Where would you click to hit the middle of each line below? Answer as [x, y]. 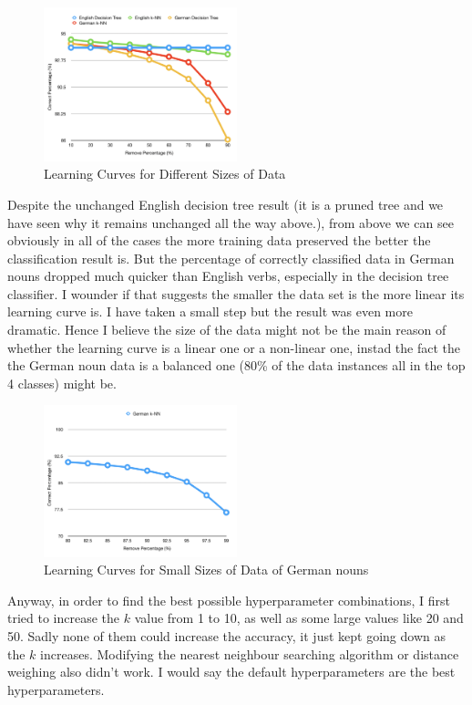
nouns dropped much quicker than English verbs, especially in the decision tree [228, 276]
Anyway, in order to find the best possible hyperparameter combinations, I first [229, 600]
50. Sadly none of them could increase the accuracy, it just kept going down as [226, 636]
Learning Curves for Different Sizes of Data [165, 174]
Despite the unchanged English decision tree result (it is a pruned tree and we [226, 204]
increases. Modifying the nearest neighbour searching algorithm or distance [250, 653]
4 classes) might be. [62, 383]
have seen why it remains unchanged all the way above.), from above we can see [231, 222]
